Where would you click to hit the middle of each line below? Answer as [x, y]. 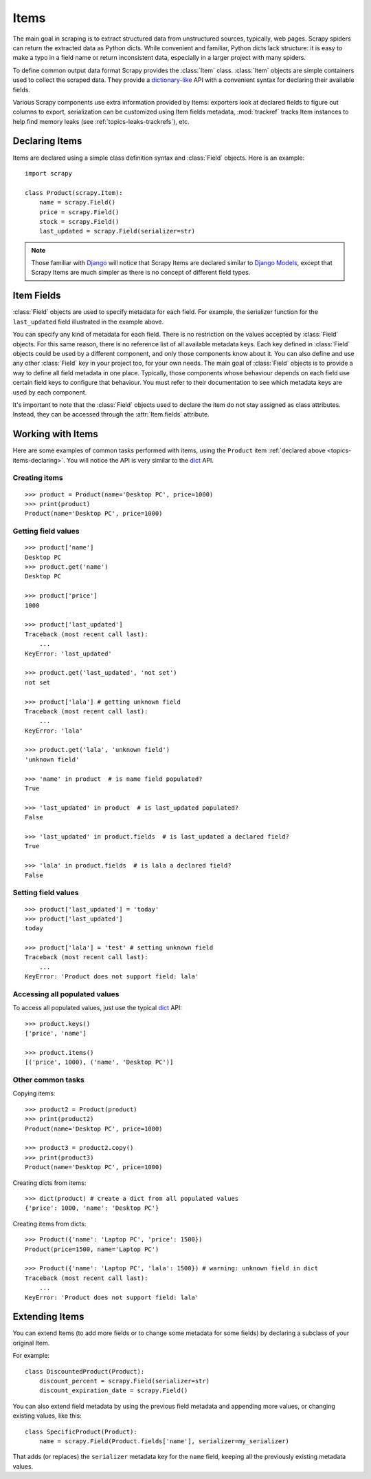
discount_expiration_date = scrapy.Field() [113, 1391]
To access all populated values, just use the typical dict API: [97, 1008]
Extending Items [48, 1317]
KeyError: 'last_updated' [69, 653]
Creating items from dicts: [49, 1224]
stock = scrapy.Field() [79, 221]
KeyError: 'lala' [54, 731]
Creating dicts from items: [49, 1183]
